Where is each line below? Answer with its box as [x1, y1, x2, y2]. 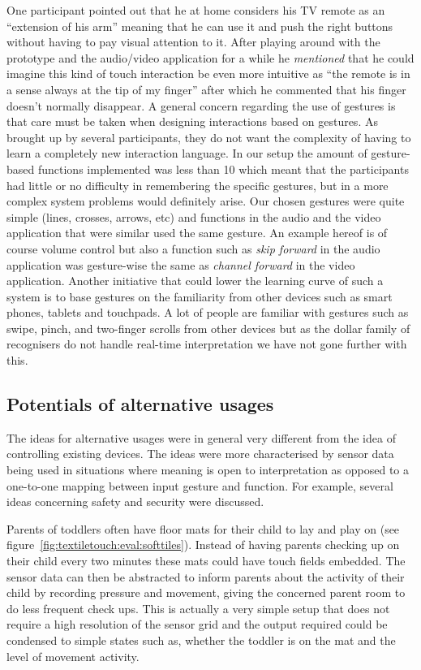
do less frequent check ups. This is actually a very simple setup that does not [6, 599, 390, 616]
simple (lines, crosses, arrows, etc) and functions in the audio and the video [6, 208, 381, 225]
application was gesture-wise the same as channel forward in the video [6, 256, 355, 273]
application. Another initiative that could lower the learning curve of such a [6, 272, 384, 289]
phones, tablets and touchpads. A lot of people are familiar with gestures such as [6, 304, 409, 321]
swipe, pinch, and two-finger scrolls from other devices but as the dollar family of [6, 319, 410, 336]
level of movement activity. [6, 647, 140, 664]
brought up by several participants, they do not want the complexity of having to [6, 128, 411, 145]
